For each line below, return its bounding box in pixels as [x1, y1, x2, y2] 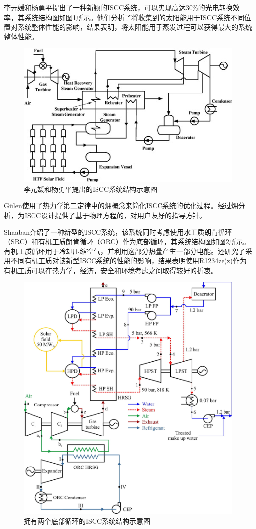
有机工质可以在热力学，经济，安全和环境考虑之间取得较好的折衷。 [4, 265, 218, 275]
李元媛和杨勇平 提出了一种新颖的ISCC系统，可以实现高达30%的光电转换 [4, 2, 233, 12]
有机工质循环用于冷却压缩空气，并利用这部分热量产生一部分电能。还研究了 [4, 246, 245, 256]
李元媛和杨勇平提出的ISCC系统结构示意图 [24, 184, 158, 194]
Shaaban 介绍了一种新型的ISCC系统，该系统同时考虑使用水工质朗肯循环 [4, 226, 232, 237]
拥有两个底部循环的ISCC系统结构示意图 [24, 515, 151, 526]
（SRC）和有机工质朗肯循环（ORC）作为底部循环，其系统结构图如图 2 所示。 [4, 236, 250, 247]
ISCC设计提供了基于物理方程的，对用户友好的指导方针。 [24, 210, 207, 220]
